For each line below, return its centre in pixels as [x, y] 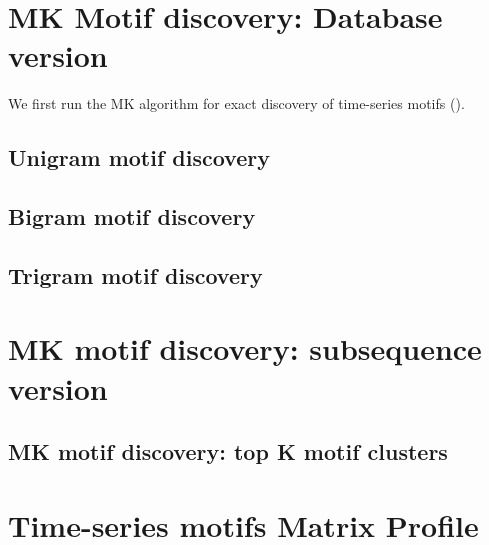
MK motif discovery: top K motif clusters [228, 451]
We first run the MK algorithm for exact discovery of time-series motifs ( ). [236, 103]
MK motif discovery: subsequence [245, 348]
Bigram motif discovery [132, 216]
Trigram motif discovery [135, 274]
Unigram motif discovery [139, 157]
